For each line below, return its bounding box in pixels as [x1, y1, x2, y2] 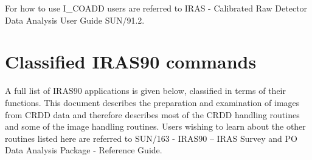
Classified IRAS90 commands [5, 49, 257, 74]
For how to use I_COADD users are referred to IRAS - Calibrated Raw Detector [5, 2, 308, 14]
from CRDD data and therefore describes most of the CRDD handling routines [5, 108, 300, 121]
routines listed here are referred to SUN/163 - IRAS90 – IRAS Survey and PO [5, 132, 297, 144]
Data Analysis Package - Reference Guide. [5, 144, 162, 156]
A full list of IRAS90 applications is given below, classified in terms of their [5, 84, 286, 97]
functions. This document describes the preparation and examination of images [5, 96, 300, 108]
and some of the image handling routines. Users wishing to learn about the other [5, 120, 306, 133]
